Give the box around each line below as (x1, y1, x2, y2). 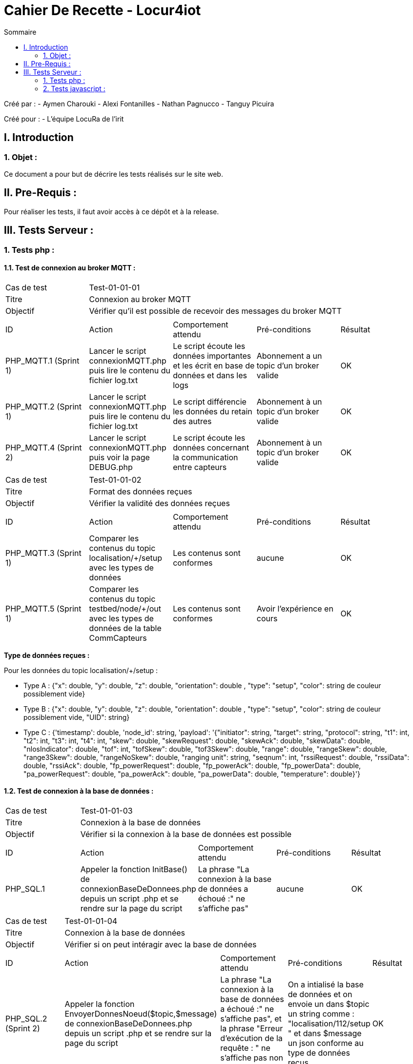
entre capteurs (173, 462, 227, 472)
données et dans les (173, 370, 247, 380)
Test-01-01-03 (80, 806, 133, 816)
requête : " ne (220, 1043, 270, 1053)
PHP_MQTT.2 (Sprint (5, 401, 82, 411)
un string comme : (288, 1009, 354, 1019)
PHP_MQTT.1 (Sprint (5, 355, 80, 366)
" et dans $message (288, 1028, 362, 1039)
